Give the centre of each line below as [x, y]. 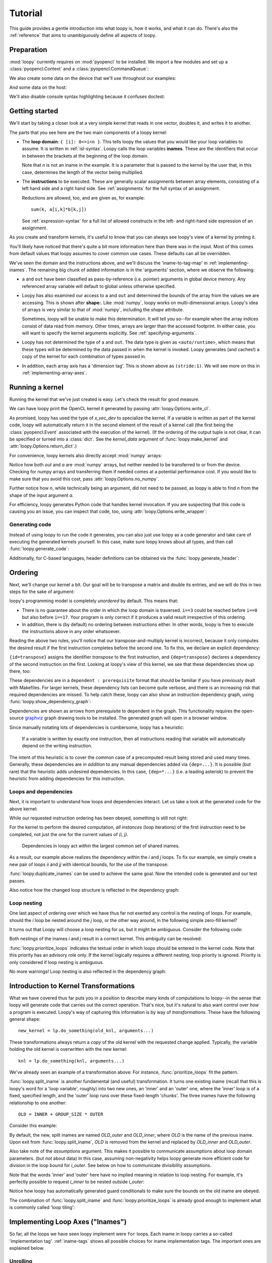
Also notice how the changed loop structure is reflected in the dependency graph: [94, 890]
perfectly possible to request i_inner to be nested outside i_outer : [77, 1182]
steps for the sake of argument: [42, 592]
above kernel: [23, 809]
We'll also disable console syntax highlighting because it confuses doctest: [87, 96]
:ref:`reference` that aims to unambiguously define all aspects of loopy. [83, 35]
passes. [17, 881]
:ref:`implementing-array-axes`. [55, 373]
